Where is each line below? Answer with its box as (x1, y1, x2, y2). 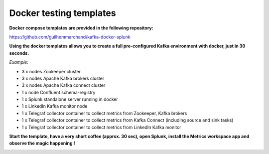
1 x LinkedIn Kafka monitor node (21, 103, 88, 109)
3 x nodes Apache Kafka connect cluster (21, 82, 106, 88)
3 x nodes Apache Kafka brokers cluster (21, 75, 105, 81)
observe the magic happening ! (9, 140, 75, 147)
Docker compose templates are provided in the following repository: (9, 25, 154, 31)
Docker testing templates (9, 7, 117, 18)
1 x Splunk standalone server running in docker (21, 96, 118, 102)
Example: (9, 59, 28, 65)
